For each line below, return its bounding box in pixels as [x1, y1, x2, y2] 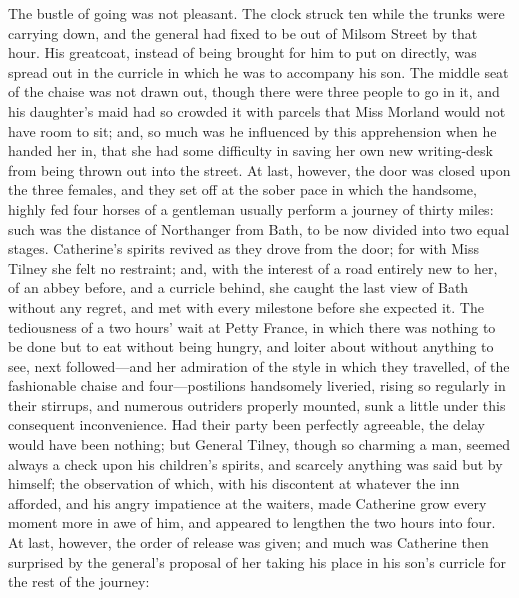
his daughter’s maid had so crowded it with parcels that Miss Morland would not [8, 100, 506, 121]
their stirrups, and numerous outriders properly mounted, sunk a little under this [8, 394, 506, 415]
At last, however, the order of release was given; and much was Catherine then [8, 532, 489, 553]
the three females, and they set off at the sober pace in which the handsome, [8, 179, 477, 200]
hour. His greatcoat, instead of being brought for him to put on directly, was [8, 42, 477, 63]
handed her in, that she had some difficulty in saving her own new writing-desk [8, 140, 493, 161]
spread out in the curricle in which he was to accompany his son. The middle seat [8, 61, 509, 82]
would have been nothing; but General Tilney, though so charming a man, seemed [8, 434, 511, 455]
